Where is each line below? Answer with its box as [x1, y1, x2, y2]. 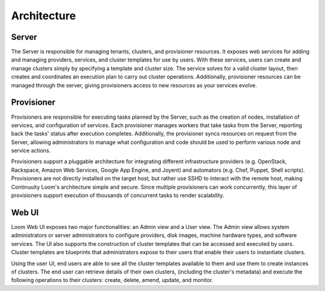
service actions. [11, 147, 51, 154]
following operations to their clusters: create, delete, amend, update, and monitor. [11, 277, 214, 284]
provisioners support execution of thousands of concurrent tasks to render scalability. [11, 192, 224, 199]
